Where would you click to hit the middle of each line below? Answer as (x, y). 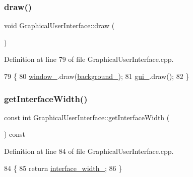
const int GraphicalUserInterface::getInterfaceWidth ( (87, 117)
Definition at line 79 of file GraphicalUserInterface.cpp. (89, 59)
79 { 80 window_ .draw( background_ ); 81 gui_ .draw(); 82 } (97, 76)
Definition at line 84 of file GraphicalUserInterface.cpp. (89, 151)
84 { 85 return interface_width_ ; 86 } (63, 168)
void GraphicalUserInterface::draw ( (59, 25)
